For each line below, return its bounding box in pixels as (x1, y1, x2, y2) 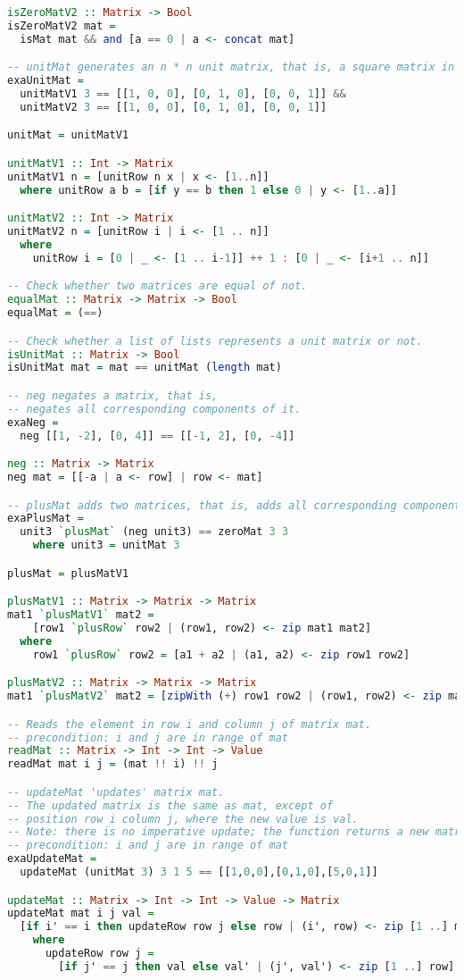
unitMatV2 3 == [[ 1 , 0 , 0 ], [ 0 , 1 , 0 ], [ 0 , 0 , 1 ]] (20, 100, 327, 113)
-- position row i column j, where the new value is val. (7, 812, 359, 825)
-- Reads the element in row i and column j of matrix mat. (7, 717, 372, 731)
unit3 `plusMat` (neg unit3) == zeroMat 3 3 (20, 525, 289, 539)
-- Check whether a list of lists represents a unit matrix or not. (7, 334, 423, 348)
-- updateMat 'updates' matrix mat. (7, 785, 225, 799)
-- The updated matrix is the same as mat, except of (7, 799, 334, 812)
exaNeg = (7, 415, 59, 429)
